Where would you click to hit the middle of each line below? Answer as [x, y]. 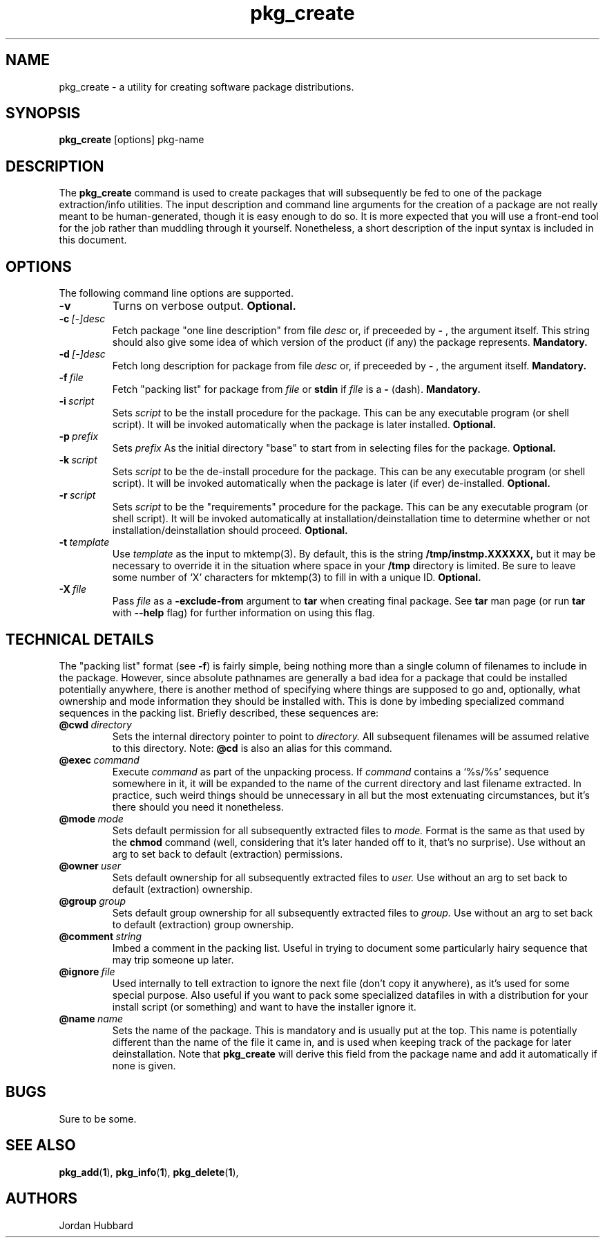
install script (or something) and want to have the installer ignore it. [264, 1006]
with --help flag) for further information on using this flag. [243, 613]
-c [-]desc [82, 319]
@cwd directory [95, 724]
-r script [77, 495]
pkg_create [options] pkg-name [132, 140]
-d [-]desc [82, 354]
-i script [77, 401]
